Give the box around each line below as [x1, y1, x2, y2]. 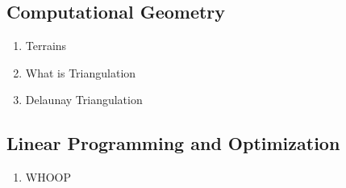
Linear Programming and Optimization [6, 131, 340, 156]
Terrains [25, 37, 67, 54]
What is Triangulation [25, 64, 136, 81]
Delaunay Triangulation [25, 91, 143, 108]
